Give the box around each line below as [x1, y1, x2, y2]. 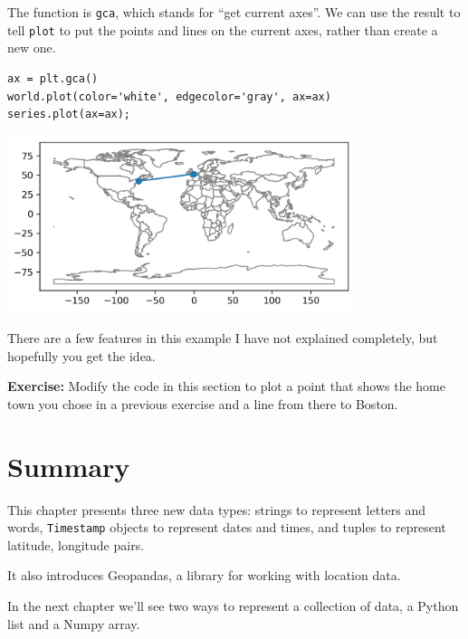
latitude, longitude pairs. [7, 535, 145, 554]
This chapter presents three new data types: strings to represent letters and [7, 500, 426, 519]
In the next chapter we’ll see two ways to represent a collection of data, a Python [7, 596, 459, 615]
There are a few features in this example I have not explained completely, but [7, 329, 438, 348]
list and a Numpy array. [7, 614, 140, 633]
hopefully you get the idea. [7, 346, 156, 365]
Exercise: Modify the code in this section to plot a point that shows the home [7, 377, 445, 396]
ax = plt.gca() [7, 72, 99, 85]
